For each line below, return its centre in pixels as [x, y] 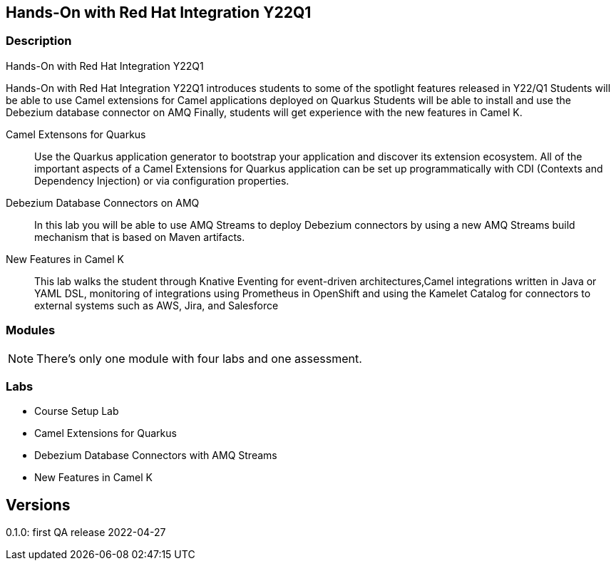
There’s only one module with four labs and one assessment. [199, 358]
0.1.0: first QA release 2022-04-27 [86, 532]
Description [39, 41]
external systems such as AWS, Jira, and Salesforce [156, 305]
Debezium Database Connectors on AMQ [103, 202]
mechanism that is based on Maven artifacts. [140, 237]
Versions [38, 505]
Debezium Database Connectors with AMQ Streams [156, 456]
